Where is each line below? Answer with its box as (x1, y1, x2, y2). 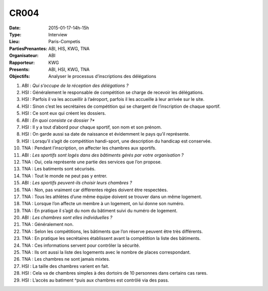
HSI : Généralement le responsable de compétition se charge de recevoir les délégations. (21, 89, 204, 95)
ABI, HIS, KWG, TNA (48, 45, 90, 52)
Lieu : (9, 39, 20, 45)
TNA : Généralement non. (21, 221, 74, 227)
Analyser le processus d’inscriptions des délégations (48, 73, 156, 79)
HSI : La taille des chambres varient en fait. (21, 263, 109, 269)
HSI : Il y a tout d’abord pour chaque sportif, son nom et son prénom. (21, 124, 162, 130)
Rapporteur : (9, 60, 35, 66)
